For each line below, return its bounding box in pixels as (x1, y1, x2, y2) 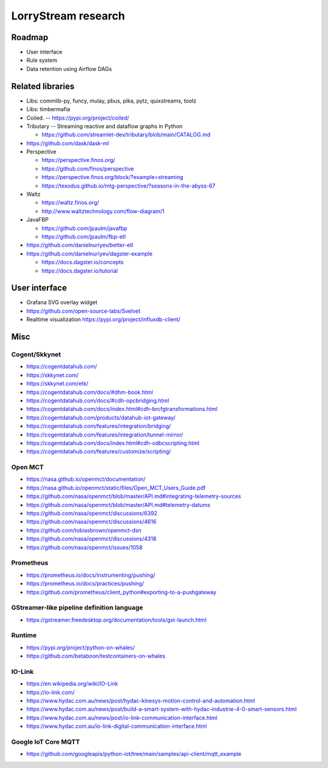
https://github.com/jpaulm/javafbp (41, 225, 128, 232)
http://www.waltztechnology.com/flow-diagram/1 (41, 207, 165, 215)
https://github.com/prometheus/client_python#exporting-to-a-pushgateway (26, 588, 217, 596)
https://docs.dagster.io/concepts (41, 259, 124, 266)
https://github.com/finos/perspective (41, 165, 134, 172)
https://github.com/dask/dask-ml (26, 140, 109, 147)
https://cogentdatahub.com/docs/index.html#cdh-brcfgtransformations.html (26, 406, 218, 413)
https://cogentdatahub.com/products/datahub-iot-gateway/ (26, 413, 176, 421)
